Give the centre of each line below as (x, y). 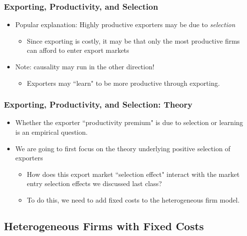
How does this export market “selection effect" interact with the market (133, 174)
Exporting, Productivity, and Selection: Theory (98, 104)
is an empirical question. (51, 132)
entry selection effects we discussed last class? (94, 183)
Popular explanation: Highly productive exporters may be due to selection (125, 24)
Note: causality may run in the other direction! (85, 66)
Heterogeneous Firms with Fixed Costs (104, 226)
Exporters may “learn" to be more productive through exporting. (123, 83)
